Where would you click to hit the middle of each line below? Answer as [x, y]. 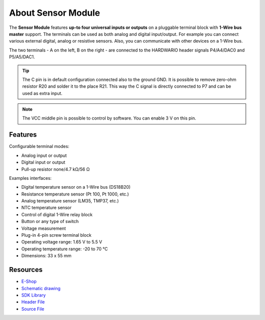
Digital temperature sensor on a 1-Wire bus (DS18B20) [76, 187]
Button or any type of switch [50, 222]
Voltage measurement [44, 228]
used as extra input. [42, 93]
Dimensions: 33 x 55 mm [46, 256]
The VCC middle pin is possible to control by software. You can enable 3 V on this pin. [109, 118]
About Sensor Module [54, 13]
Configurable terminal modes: [39, 147]
